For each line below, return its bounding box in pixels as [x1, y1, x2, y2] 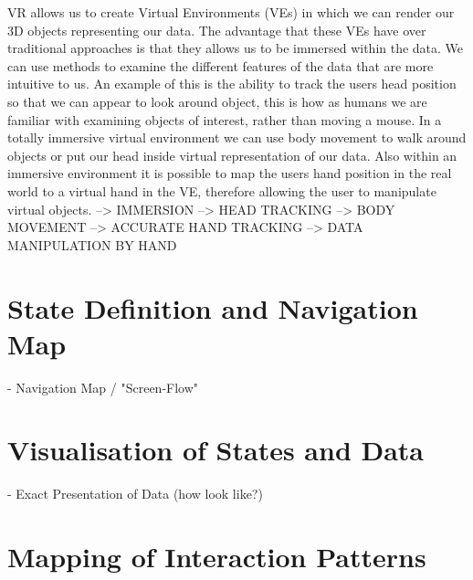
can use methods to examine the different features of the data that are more [7, 56, 434, 75]
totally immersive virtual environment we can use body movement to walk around [7, 128, 467, 147]
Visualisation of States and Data [7, 431, 425, 469]
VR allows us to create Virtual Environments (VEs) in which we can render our [7, 3, 455, 21]
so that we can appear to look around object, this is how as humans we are [7, 91, 427, 111]
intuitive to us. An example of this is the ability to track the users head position [7, 74, 457, 93]
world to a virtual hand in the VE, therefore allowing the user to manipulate [7, 181, 436, 200]
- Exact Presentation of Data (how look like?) [7, 484, 263, 503]
